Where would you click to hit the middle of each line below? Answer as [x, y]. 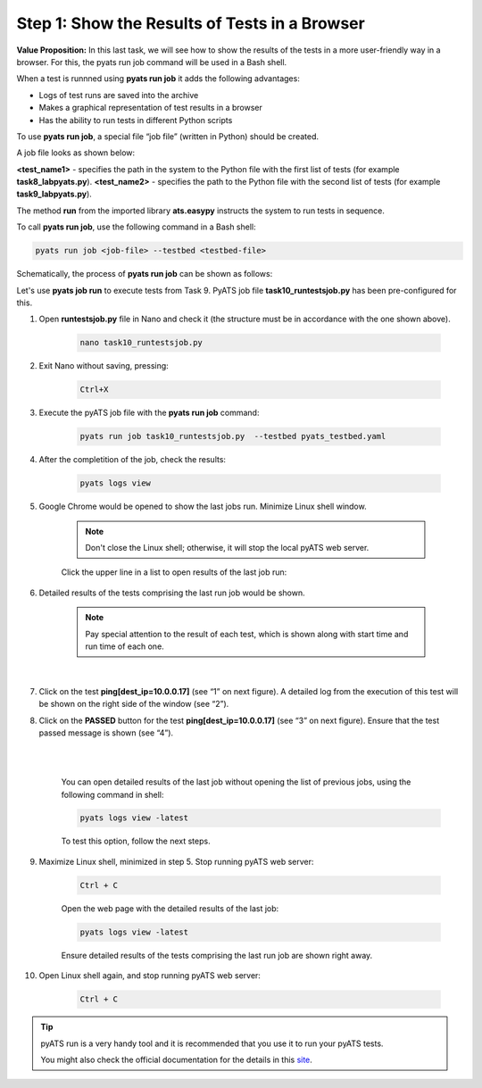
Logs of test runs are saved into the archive [119, 95]
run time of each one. [125, 646]
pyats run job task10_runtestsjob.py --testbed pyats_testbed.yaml [233, 436]
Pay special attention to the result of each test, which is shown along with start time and [247, 634]
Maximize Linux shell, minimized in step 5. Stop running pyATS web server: [176, 861]
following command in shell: [112, 794]
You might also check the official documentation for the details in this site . [176, 1059]
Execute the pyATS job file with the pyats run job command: [149, 413]
